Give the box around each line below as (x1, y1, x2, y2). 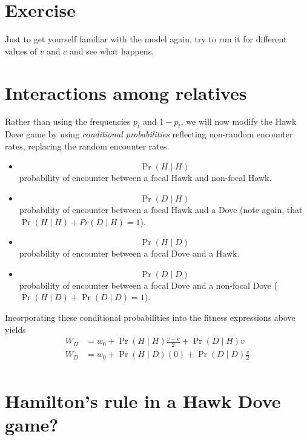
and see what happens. (70, 44, 154, 57)
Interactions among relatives (5, 80, 247, 105)
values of (5, 44, 37, 57)
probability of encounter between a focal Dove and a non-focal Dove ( (19, 278, 278, 291)
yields (5, 323, 26, 335)
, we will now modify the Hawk (180, 115, 297, 128)
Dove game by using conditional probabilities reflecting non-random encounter (5, 128, 293, 140)
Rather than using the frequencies (5, 115, 131, 128)
